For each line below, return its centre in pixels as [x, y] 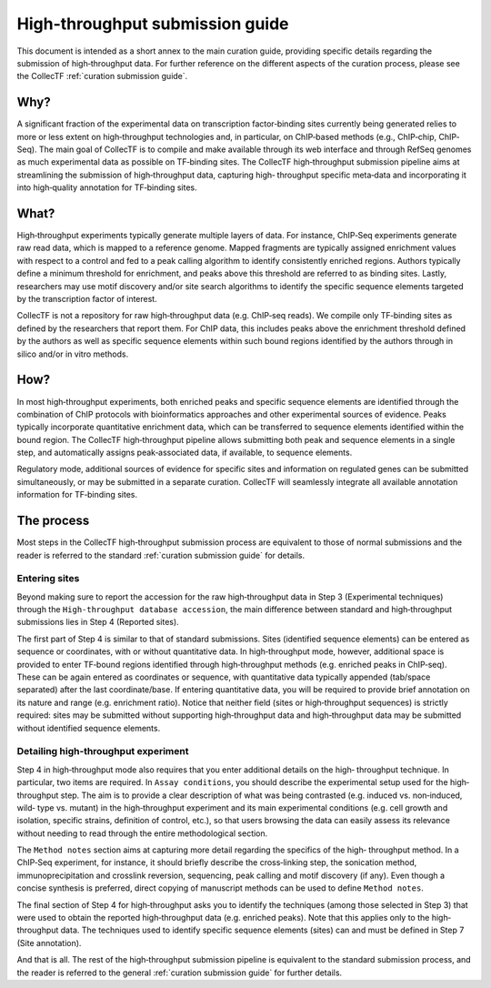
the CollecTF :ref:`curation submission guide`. [102, 76]
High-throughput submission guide [153, 24]
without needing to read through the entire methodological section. [142, 833]
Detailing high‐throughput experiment [103, 751]
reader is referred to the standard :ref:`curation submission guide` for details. [160, 555]
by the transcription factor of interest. [87, 299]
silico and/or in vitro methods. [73, 354]
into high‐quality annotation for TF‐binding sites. [107, 187]
